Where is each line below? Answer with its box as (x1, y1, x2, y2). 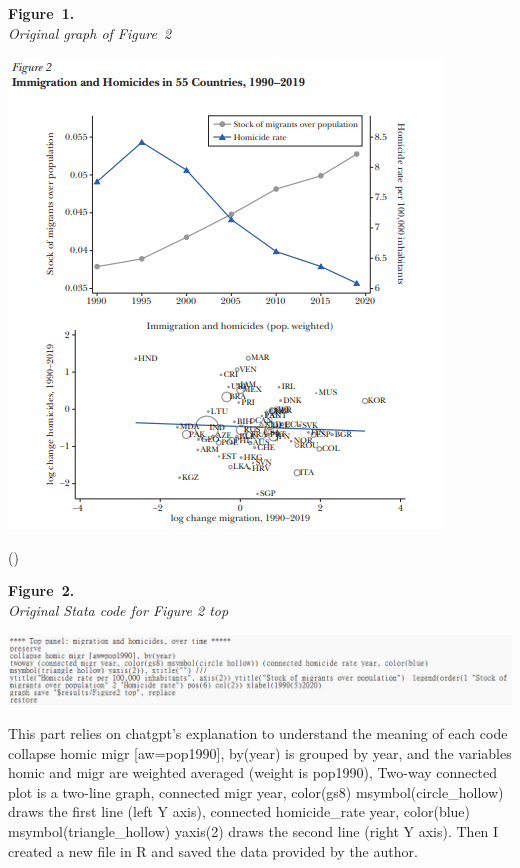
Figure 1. (8, 3, 75, 23)
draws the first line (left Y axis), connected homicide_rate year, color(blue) (8, 801, 471, 822)
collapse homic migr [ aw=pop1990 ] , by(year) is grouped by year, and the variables (8, 742, 512, 763)
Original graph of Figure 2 (8, 22, 172, 43)
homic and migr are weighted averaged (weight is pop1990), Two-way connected (8, 762, 497, 783)
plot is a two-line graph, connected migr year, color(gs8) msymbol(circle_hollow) (8, 781, 504, 802)
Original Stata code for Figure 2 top (8, 599, 229, 620)
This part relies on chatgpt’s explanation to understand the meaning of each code (8, 723, 508, 744)
